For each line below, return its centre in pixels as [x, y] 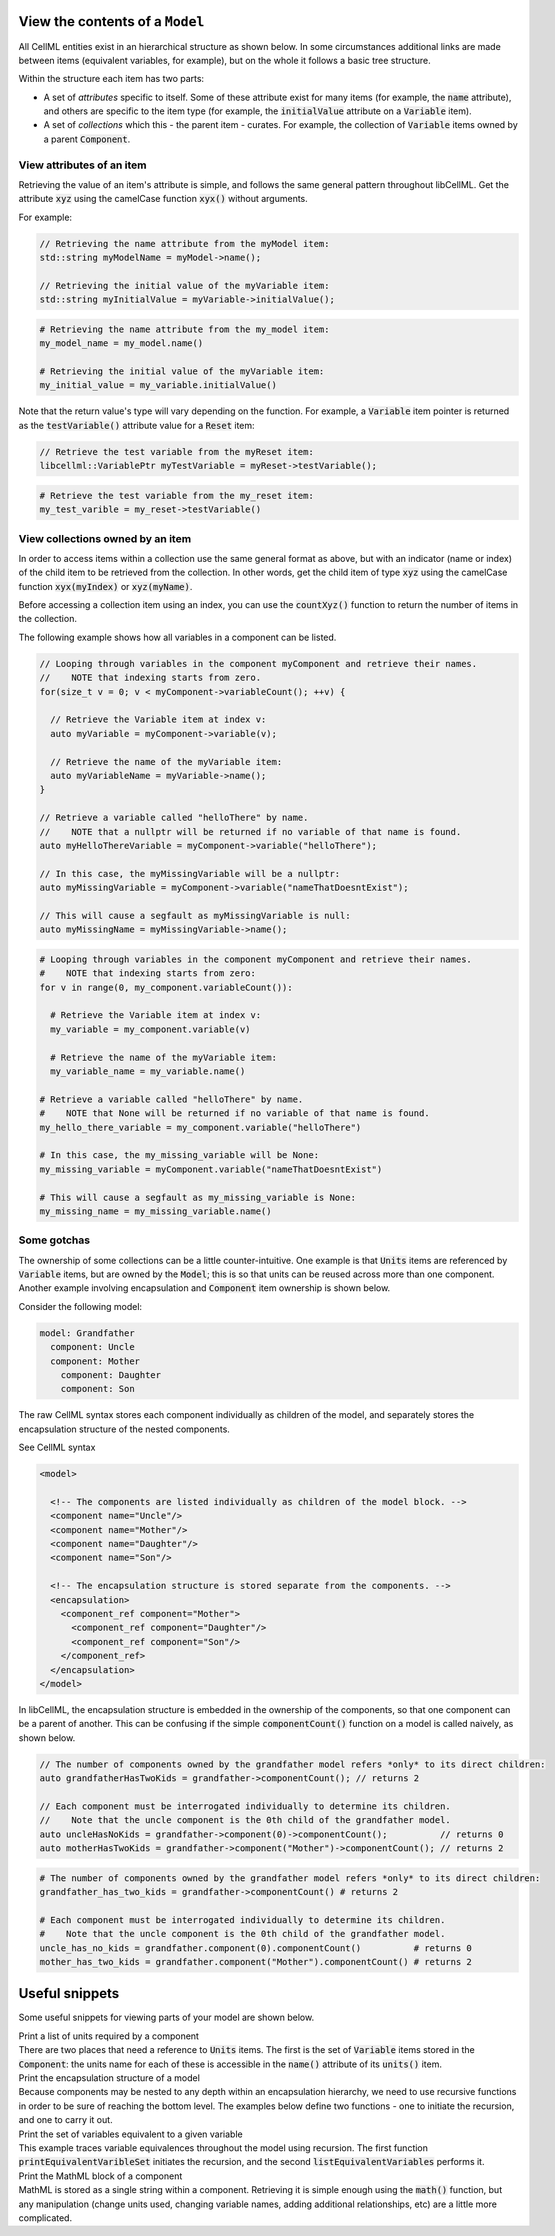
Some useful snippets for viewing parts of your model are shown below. [166, 2017]
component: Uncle [92, 1347]
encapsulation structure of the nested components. [124, 1429]
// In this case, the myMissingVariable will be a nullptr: [190, 873]
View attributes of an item [82, 165]
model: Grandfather [87, 1333]
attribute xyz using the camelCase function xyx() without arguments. [163, 199]
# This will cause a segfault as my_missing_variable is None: [198, 1197]
